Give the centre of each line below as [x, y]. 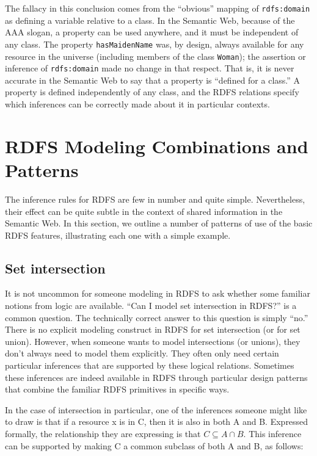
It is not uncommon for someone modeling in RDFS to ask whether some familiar [158, 293]
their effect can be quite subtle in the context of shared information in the [144, 211]
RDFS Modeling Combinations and [157, 146]
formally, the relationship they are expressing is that [103, 434]
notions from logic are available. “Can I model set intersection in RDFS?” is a [151, 306]
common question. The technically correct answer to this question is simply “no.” [157, 317]
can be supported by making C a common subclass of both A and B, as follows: [154, 445]
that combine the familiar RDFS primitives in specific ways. [117, 389]
